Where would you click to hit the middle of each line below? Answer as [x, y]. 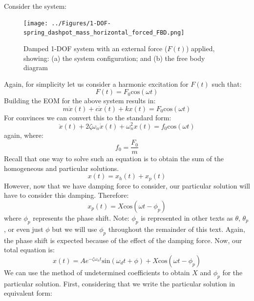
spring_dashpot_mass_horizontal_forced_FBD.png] [104, 33]
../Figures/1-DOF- [81, 23]
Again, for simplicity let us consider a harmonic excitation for [96, 84]
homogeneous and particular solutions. [62, 168]
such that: [227, 84]
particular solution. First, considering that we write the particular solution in [119, 283]
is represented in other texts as [187, 218]
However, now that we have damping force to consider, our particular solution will [127, 185]
